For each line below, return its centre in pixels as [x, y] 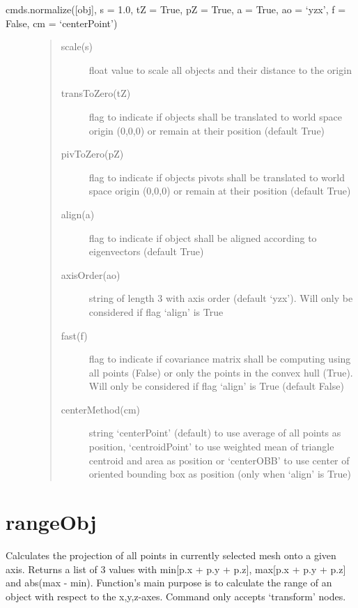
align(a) [78, 214]
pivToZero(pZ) [92, 154]
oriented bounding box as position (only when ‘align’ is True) [220, 474]
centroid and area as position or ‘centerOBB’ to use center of [219, 460]
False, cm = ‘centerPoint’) [62, 23]
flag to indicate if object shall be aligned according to [203, 237]
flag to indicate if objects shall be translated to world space [216, 116]
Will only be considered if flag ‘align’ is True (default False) [216, 386]
